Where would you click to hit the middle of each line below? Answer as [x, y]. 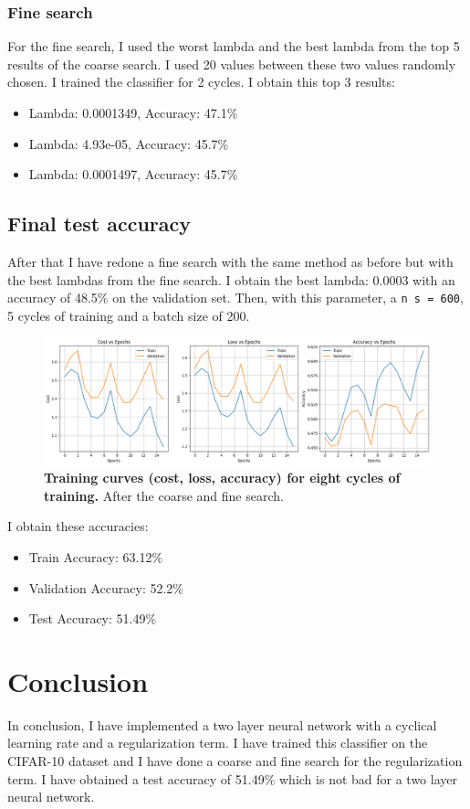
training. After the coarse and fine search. [164, 495]
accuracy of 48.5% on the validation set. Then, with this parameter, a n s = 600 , [235, 298]
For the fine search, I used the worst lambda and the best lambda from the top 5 [234, 46]
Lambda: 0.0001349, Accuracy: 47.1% [133, 112]
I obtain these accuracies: [78, 526]
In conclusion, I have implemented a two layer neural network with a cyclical [222, 724]
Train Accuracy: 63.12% [96, 556]
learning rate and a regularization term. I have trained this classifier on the [218, 743]
